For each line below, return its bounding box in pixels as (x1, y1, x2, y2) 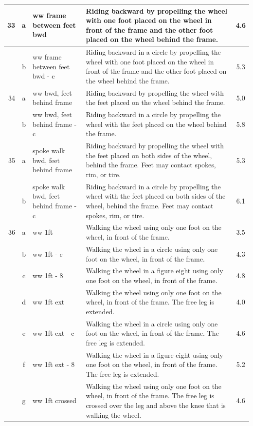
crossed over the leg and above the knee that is (86, 400, 226, 410)
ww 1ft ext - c (32, 328, 74, 338)
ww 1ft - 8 (32, 270, 63, 281)
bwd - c (32, 71, 55, 81)
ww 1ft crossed (32, 395, 76, 406)
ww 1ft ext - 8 (32, 359, 75, 369)
